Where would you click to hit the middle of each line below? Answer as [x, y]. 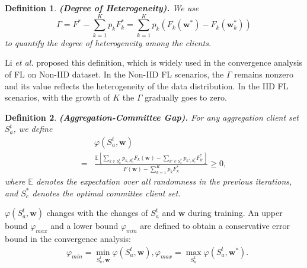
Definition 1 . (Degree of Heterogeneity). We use [102, 8]
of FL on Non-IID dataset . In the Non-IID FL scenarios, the [114, 74]
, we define [33, 129]
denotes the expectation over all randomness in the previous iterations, [164, 181]
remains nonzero [264, 74]
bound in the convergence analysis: [68, 239]
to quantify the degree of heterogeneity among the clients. [108, 42]
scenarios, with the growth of [57, 97]
